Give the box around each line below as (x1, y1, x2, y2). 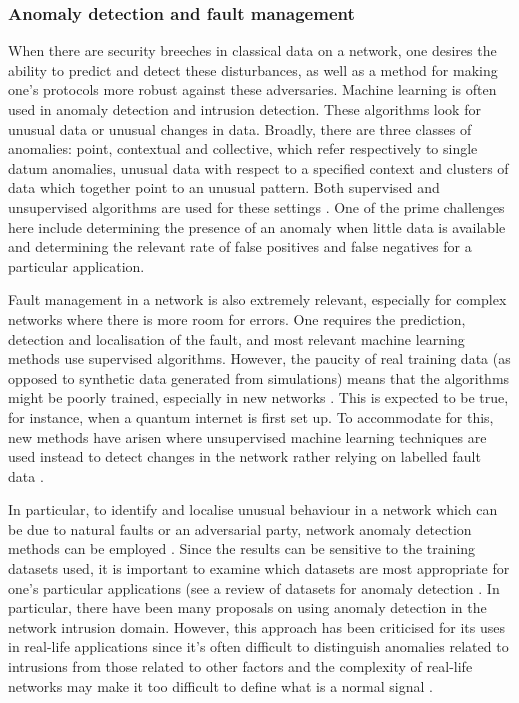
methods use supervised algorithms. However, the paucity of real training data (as (8, 348, 511, 369)
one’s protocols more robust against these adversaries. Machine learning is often (8, 79, 497, 100)
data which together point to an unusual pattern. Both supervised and (8, 177, 440, 198)
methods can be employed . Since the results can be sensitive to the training (8, 538, 476, 559)
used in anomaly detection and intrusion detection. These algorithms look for (8, 99, 481, 119)
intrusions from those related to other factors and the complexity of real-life (8, 656, 473, 677)
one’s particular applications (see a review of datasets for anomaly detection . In (8, 577, 500, 598)
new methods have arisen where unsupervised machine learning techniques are (8, 426, 487, 447)
